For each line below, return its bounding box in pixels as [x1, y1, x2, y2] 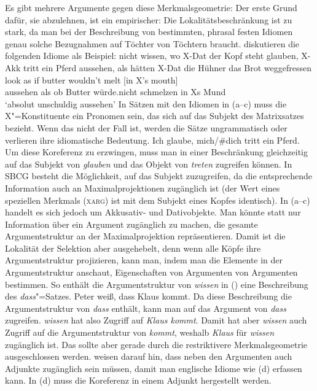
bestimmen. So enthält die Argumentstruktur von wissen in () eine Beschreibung [5, 277, 308, 290]
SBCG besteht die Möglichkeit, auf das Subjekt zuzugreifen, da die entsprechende [5, 169, 312, 182]
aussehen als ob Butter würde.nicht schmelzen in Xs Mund [5, 85, 226, 98]
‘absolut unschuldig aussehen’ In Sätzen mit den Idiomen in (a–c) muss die [5, 97, 287, 110]
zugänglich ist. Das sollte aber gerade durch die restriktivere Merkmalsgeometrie [5, 338, 308, 350]
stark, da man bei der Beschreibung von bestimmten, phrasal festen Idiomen [5, 25, 293, 38]
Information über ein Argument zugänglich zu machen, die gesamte [5, 217, 258, 230]
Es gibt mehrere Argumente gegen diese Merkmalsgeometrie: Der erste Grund [5, 1, 297, 14]
